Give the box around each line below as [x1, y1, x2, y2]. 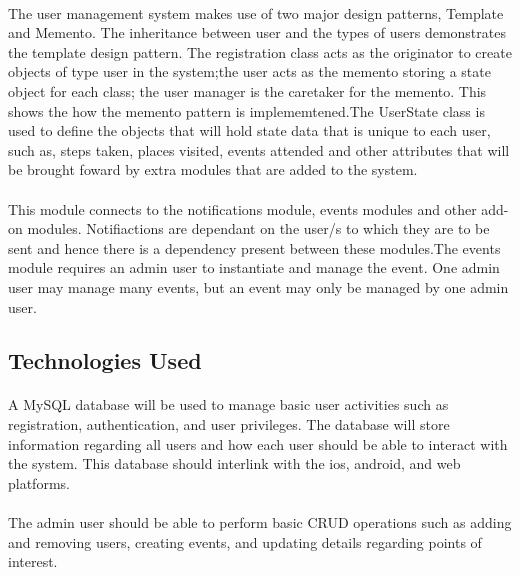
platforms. [8, 472, 70, 493]
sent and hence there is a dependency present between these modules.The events [8, 237, 501, 258]
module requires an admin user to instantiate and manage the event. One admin [8, 257, 500, 278]
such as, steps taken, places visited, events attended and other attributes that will [8, 139, 510, 160]
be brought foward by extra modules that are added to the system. [8, 159, 418, 180]
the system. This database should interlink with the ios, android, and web [8, 453, 461, 474]
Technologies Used [8, 345, 202, 376]
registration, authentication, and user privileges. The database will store [8, 414, 450, 435]
